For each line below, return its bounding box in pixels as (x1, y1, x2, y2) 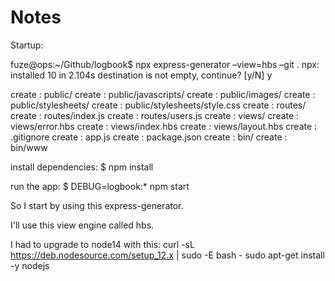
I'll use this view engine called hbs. (10, 219, 155, 231)
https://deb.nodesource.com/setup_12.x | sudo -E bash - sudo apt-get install (10, 249, 325, 261)
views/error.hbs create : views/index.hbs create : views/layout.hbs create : (10, 120, 318, 132)
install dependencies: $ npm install (10, 161, 154, 173)
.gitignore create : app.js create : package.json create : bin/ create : (10, 131, 288, 143)
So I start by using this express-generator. (10, 199, 184, 211)
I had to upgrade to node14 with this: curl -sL (10, 238, 195, 250)
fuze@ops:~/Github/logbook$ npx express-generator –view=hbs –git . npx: (10, 58, 320, 70)
